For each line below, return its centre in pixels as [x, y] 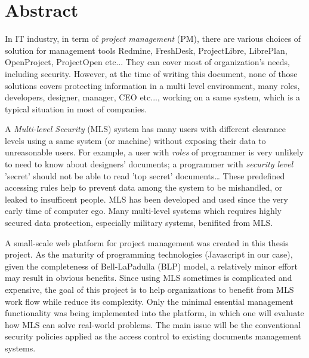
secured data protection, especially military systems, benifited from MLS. [139, 223]
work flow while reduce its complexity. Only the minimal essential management [149, 301]
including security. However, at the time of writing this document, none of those [151, 73]
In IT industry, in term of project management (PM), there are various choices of [153, 39]
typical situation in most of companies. [76, 108]
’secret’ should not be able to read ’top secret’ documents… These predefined [145, 175]
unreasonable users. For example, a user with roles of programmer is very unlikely [154, 152]
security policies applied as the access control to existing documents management [153, 336]
